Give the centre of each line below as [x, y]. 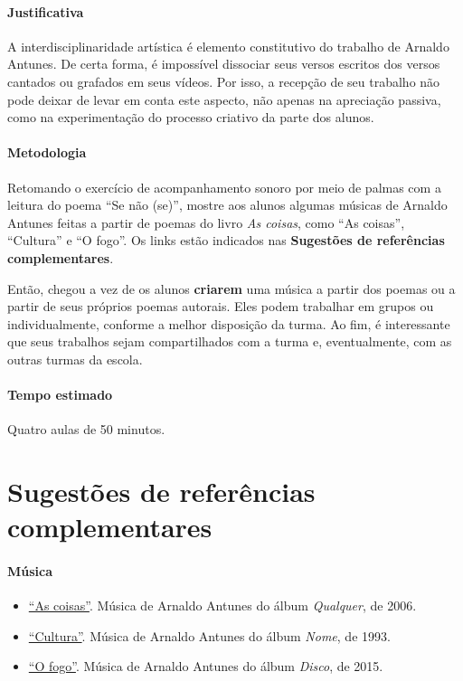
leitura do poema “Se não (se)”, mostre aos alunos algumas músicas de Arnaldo [227, 205]
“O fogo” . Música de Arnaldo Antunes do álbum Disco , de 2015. [206, 666]
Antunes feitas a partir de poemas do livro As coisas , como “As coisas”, [206, 222]
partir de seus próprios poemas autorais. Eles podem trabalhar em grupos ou [221, 306]
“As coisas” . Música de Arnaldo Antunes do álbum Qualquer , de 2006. [222, 605]
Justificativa [46, 11]
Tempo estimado [60, 395]
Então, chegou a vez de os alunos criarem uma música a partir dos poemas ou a [231, 288]
